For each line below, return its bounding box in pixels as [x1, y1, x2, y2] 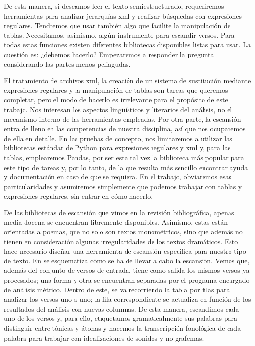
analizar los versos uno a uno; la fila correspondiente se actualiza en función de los [4, 294, 251, 304]
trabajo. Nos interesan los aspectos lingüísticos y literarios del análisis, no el [4, 104, 232, 114]
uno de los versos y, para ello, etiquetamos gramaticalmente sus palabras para [4, 313, 237, 323]
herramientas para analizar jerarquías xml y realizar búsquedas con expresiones [4, 10, 242, 21]
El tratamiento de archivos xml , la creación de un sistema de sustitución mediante [4, 75, 251, 86]
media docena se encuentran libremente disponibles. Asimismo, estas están [4, 217, 228, 227]
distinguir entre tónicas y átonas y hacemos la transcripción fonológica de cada [4, 323, 241, 333]
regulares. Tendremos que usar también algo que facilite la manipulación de [4, 20, 230, 30]
